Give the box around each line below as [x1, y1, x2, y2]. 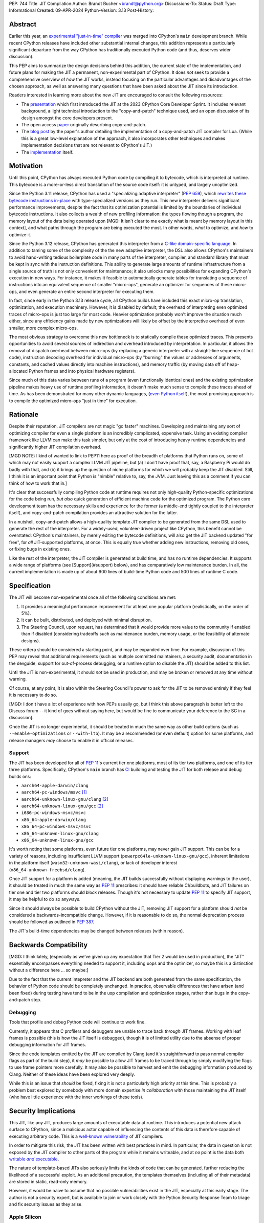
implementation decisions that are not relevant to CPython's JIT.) [21, 142, 153, 148]
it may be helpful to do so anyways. [9, 896, 81, 902]
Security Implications [9, 1107, 76, 1115]
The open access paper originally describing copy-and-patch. [21, 121, 147, 127]
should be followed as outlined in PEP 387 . [9, 919, 95, 925]
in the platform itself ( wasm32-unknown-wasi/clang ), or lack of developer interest [9, 860, 177, 866]
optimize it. [9, 231, 32, 237]
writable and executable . [9, 1156, 59, 1162]
